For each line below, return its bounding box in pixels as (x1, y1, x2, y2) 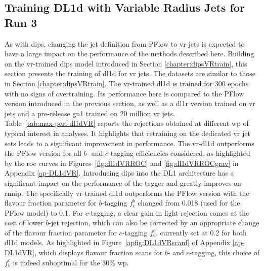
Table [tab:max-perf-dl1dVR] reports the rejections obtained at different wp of (5, 118, 249, 128)
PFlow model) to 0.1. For (5, 207, 83, 218)
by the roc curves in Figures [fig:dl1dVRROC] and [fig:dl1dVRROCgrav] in (5, 157, 239, 168)
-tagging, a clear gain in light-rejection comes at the (88, 207, 249, 218)
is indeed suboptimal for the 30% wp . (13, 257, 129, 267)
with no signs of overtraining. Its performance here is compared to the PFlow (5, 88, 244, 98)
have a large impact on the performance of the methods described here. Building (5, 48, 254, 59)
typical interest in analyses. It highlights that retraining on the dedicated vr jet (5, 127, 250, 138)
